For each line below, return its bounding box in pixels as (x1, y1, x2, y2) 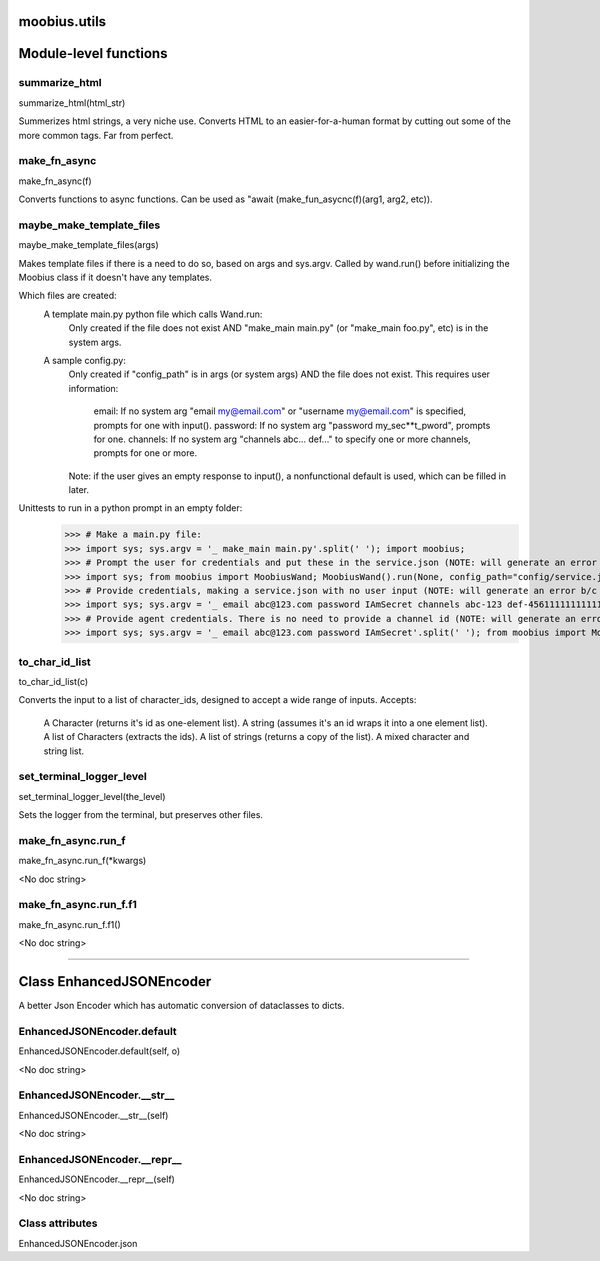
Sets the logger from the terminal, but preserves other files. (18, 809, 264, 821)
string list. (43, 745, 85, 757)
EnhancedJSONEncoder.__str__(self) (18, 1109, 169, 1121)
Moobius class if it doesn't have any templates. (18, 271, 212, 284)
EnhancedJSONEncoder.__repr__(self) (18, 1173, 175, 1185)
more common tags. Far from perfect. (18, 129, 174, 141)
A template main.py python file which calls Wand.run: (43, 308, 263, 320)
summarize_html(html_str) (18, 96, 126, 109)
